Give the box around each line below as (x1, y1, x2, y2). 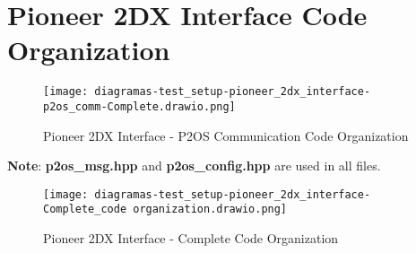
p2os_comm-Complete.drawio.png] (43, 100, 236, 113)
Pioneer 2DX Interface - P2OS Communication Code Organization (43, 126, 409, 144)
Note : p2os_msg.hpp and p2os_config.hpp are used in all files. (7, 156, 381, 175)
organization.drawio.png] (133, 203, 288, 216)
